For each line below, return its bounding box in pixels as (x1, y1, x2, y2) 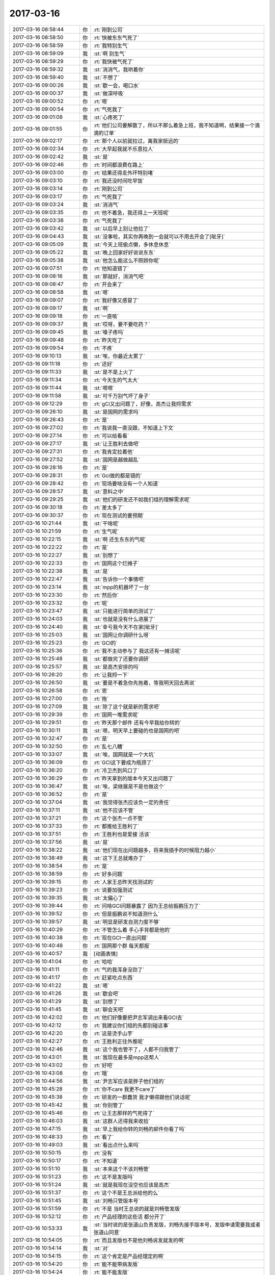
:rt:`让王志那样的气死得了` (93, 1109, 155, 1116)
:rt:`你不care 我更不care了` (93, 1085, 157, 1092)
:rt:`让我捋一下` (93, 671, 129, 678)
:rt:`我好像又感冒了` (93, 296, 140, 303)
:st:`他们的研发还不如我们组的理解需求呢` (93, 496, 191, 503)
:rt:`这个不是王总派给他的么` (93, 1189, 160, 1196)
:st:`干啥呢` (93, 520, 120, 527)
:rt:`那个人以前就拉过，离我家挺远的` (93, 137, 180, 144)
